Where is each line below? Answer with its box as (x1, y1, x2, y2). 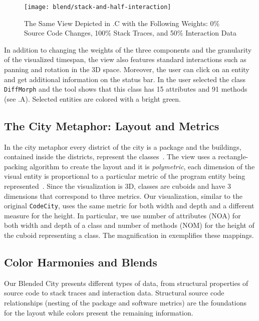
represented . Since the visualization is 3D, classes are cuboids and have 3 (4, 181, 231, 191)
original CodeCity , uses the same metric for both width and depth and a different (4, 200, 254, 211)
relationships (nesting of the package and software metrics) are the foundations (4, 297, 247, 308)
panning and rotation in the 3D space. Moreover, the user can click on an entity (4, 64, 249, 75)
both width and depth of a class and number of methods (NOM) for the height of (4, 220, 254, 230)
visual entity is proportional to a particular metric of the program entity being (4, 171, 245, 181)
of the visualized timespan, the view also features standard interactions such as (4, 54, 246, 65)
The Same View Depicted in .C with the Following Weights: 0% (24, 18, 220, 28)
